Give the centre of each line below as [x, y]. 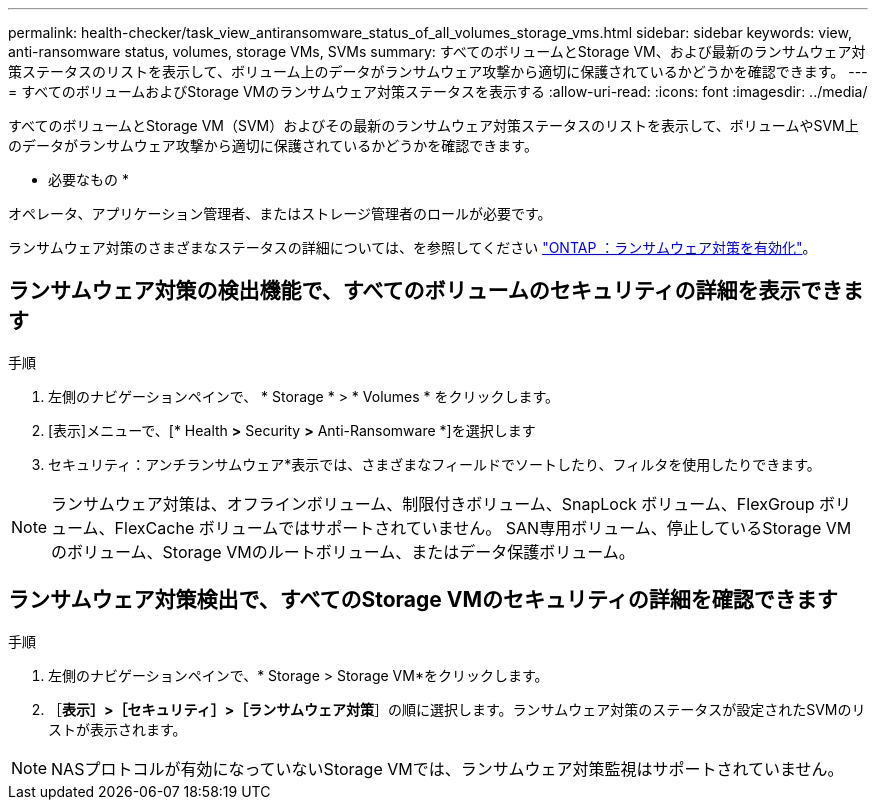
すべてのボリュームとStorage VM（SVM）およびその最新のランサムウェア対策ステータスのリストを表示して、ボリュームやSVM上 [433, 125]
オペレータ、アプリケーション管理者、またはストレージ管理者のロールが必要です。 [280, 213]
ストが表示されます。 [117, 729]
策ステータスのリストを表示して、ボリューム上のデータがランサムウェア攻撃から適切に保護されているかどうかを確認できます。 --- [438, 71]
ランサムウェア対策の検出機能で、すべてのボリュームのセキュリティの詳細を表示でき [425, 291]
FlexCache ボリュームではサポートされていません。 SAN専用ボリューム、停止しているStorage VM [483, 527]
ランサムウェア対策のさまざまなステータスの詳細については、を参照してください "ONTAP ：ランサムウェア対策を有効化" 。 [412, 247]
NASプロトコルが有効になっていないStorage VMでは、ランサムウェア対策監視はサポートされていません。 [447, 768]
